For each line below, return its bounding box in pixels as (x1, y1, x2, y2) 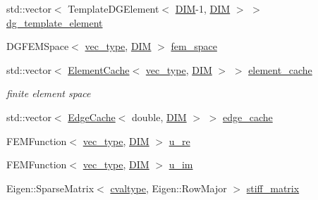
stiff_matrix (246, 180, 300, 195)
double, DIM (132, 109, 187, 124)
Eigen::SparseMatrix (6, 180, 94, 195)
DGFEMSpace (6, 39, 69, 54)
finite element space (6, 86, 91, 101)
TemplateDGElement (68, 1, 159, 15)
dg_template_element (6, 15, 103, 30)
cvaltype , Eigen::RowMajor (110, 180, 227, 195)
